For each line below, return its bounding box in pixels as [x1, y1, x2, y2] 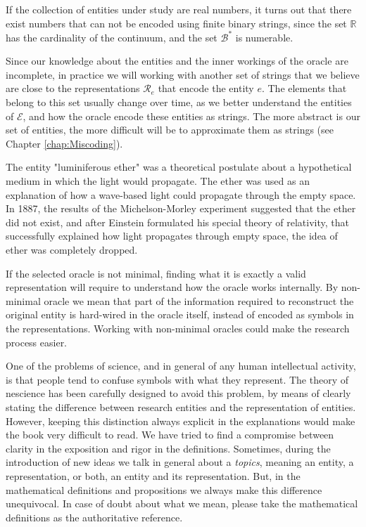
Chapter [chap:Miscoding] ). [6, 136, 123, 150]
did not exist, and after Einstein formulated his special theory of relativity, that [6, 214, 349, 229]
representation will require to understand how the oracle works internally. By [6, 280, 339, 294]
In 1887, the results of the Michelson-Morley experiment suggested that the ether [6, 201, 356, 216]
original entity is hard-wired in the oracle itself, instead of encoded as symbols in [6, 307, 354, 322]
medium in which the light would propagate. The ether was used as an [6, 174, 310, 188]
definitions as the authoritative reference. [6, 509, 183, 524]
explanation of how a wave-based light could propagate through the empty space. [6, 187, 356, 202]
